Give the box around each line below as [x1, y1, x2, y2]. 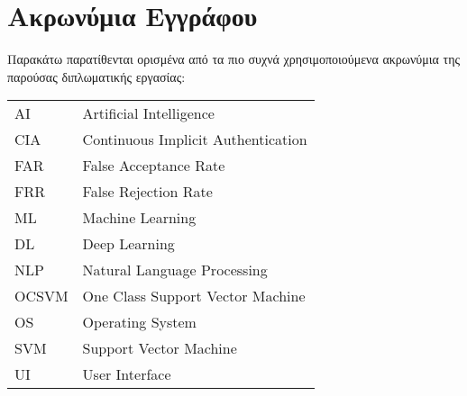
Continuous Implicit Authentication [82, 129, 307, 150]
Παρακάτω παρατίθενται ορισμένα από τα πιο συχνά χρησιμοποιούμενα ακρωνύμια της [7, 49, 460, 68]
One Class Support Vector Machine [82, 285, 306, 307]
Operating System [82, 311, 197, 333]
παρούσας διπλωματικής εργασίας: [7, 67, 186, 85]
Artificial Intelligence [82, 103, 215, 124]
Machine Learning [82, 207, 197, 229]
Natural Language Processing [82, 259, 268, 281]
